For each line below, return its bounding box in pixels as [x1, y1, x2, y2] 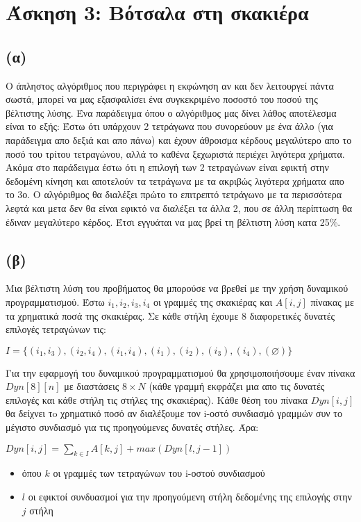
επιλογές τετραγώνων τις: [6, 322, 106, 336]
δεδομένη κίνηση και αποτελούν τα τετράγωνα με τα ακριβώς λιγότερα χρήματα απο [6, 173, 344, 188]
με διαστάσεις [64, 379, 119, 393]
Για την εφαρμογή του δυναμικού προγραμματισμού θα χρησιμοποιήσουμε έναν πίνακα [6, 365, 355, 380]
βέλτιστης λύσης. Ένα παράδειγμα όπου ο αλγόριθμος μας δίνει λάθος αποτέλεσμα [6, 105, 337, 120]
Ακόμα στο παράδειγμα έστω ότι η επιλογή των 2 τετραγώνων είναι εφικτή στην [6, 160, 329, 174]
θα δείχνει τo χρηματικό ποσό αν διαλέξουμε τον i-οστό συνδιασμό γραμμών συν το [6, 406, 342, 421]
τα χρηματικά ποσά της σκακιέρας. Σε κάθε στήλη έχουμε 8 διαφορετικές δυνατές [6, 308, 335, 323]
